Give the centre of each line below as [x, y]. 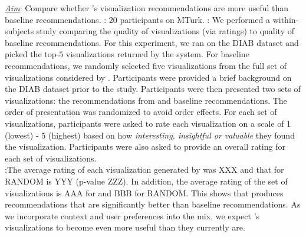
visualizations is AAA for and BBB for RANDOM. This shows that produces [144, 192]
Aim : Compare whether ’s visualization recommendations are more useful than [147, 8]
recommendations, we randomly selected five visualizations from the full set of [146, 65]
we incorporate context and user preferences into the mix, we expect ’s [132, 215]
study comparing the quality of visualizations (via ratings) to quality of [165, 31]
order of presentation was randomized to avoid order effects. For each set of [141, 112]
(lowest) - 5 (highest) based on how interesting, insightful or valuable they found [150, 135]
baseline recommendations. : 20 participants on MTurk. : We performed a [138, 19]
